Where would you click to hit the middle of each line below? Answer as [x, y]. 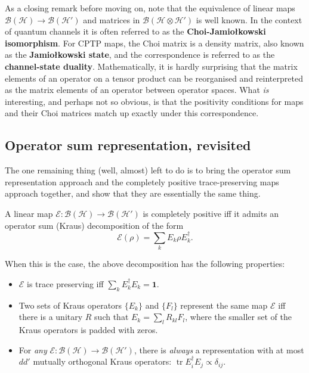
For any [33, 349]
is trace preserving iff [65, 283]
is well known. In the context [249, 19]
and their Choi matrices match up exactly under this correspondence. [132, 113]
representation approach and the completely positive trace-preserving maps [142, 181]
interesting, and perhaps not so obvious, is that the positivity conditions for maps [154, 101]
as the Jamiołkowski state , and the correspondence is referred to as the [140, 55]
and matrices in [112, 19]
